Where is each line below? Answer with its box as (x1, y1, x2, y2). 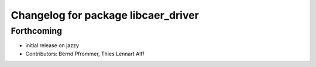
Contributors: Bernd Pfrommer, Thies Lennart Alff (25, 50, 145, 57)
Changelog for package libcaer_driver (11, 9, 199, 22)
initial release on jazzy (25, 42, 79, 49)
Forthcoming (11, 26, 63, 36)
